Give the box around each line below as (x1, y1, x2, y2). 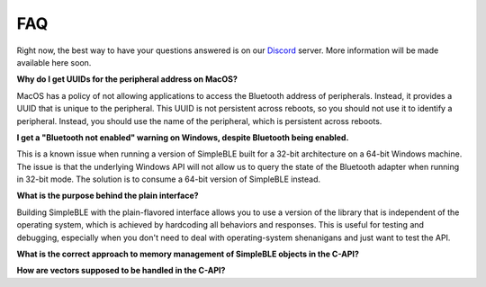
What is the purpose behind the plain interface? (16, 190, 199, 202)
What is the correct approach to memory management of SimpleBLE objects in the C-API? (16, 248, 360, 260)
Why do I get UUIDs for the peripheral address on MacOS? (16, 74, 238, 85)
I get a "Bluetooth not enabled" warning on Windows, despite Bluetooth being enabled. (16, 131, 349, 143)
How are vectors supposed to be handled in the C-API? (16, 265, 226, 276)
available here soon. (16, 57, 92, 67)
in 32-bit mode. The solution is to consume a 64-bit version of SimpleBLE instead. (16, 174, 321, 184)
